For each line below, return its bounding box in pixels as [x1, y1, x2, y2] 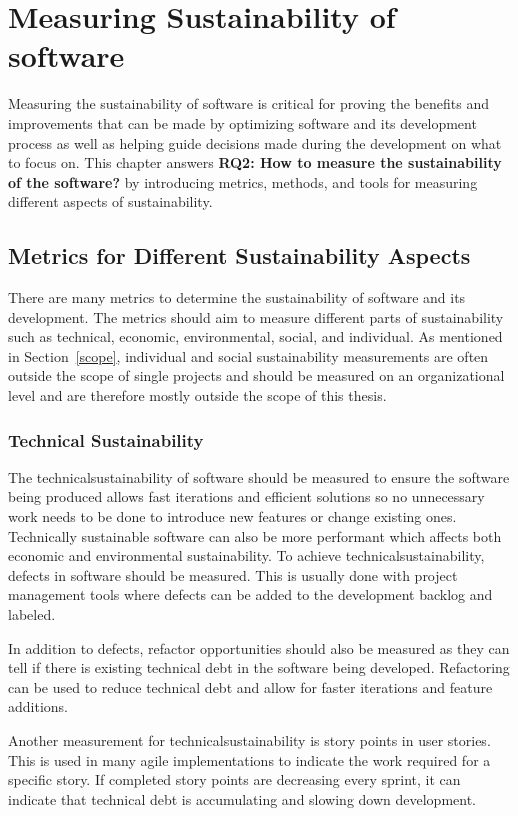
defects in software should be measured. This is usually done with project [8, 564, 458, 585]
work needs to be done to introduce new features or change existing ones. [8, 506, 457, 527]
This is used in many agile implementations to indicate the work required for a [8, 749, 491, 770]
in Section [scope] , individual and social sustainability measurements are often [8, 345, 489, 366]
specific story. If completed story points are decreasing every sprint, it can [8, 769, 461, 790]
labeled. [8, 604, 56, 625]
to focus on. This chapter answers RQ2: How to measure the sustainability [8, 152, 502, 173]
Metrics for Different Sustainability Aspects [8, 240, 471, 271]
